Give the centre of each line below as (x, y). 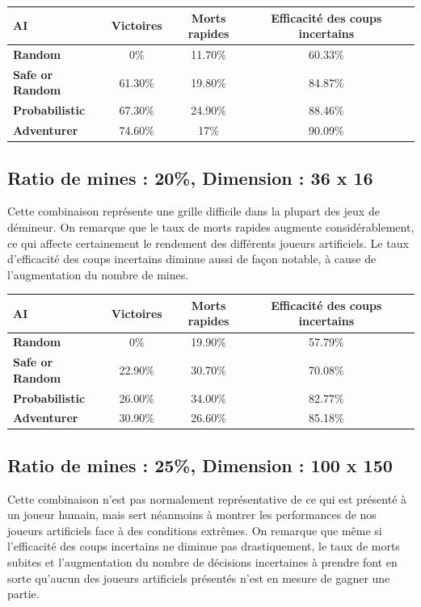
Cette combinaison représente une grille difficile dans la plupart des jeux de (194, 211)
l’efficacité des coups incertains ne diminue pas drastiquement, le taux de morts (204, 546)
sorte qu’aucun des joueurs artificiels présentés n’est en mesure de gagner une (199, 578)
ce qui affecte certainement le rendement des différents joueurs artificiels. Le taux (208, 243)
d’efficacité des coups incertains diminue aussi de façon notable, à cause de (192, 259)
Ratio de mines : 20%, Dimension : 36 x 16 (190, 177)
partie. (23, 594)
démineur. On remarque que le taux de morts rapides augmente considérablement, (211, 226)
